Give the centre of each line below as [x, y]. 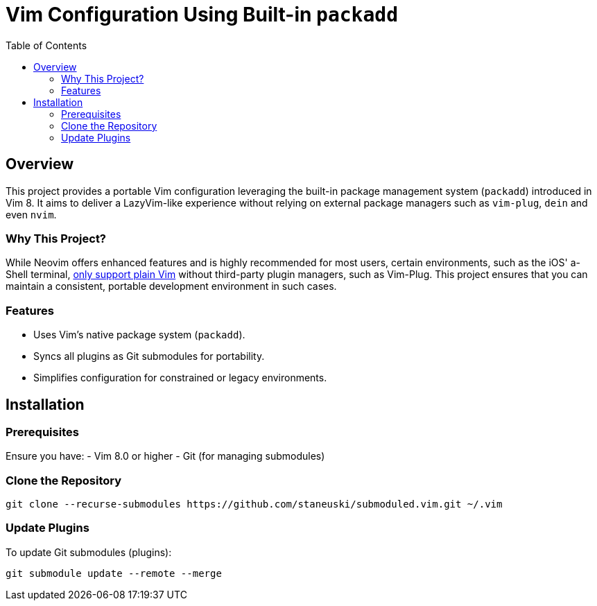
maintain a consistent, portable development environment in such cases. [171, 286]
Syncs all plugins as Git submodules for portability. [149, 356]
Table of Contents [46, 45]
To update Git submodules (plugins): [89, 552]
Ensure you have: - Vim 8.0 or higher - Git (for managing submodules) [165, 456]
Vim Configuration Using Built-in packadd [202, 15]
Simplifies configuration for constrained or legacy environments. [180, 378]
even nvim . [31, 214]
